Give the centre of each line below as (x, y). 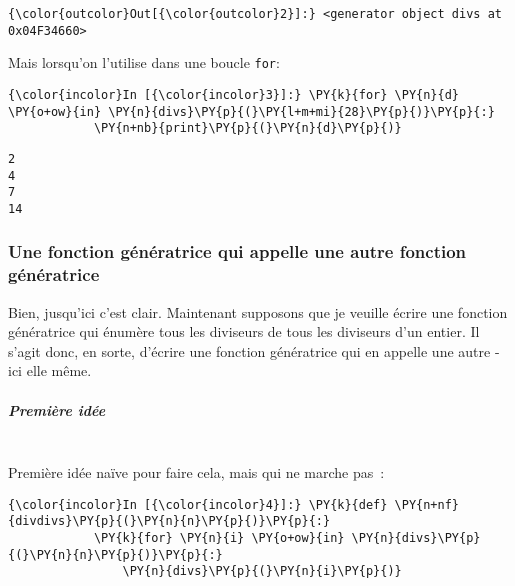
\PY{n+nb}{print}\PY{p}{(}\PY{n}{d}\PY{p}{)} (247, 128)
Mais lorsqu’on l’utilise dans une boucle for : (144, 62)
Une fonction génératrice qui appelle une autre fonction (237, 251)
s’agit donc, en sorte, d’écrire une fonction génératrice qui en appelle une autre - (254, 350)
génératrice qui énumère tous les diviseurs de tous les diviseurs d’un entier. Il (244, 331)
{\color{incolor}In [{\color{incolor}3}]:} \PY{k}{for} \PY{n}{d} (234, 94)
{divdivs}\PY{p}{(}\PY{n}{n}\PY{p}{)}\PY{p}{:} (169, 521)
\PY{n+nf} (427, 504)
